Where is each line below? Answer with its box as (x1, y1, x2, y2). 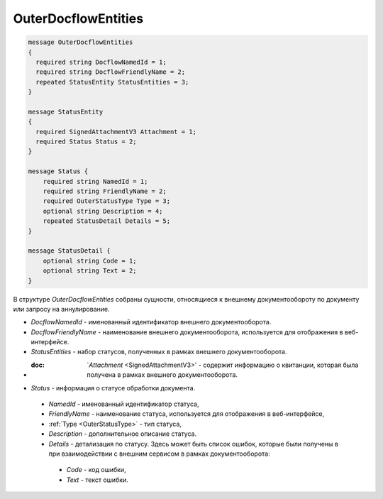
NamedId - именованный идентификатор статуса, (48, 400, 199, 408)
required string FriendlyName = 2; (43, 187, 167, 195)
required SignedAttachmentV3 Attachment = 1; (35, 128, 196, 136)
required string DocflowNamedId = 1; (35, 57, 167, 66)
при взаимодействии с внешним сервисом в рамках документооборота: (48, 449, 270, 458)
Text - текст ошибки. (66, 476, 129, 484)
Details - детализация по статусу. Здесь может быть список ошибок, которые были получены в (48, 439, 338, 448)
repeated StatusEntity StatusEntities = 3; (35, 78, 189, 86)
